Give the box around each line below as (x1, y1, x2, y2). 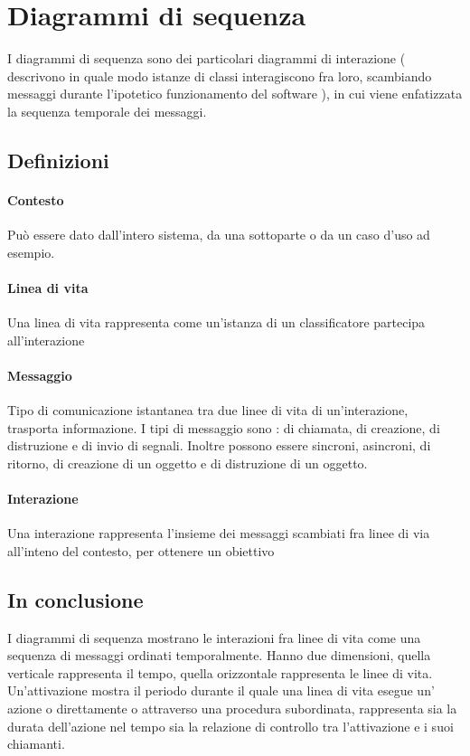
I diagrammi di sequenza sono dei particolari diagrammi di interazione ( (7, 49, 406, 68)
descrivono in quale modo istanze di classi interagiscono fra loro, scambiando (7, 66, 432, 85)
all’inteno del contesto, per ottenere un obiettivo (7, 541, 275, 560)
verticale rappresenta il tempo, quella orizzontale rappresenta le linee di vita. (7, 663, 433, 682)
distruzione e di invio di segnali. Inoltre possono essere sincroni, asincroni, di (7, 436, 431, 455)
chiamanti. (7, 734, 65, 753)
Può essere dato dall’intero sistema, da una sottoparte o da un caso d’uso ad (7, 225, 430, 244)
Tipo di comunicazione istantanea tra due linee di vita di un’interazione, (7, 401, 409, 420)
